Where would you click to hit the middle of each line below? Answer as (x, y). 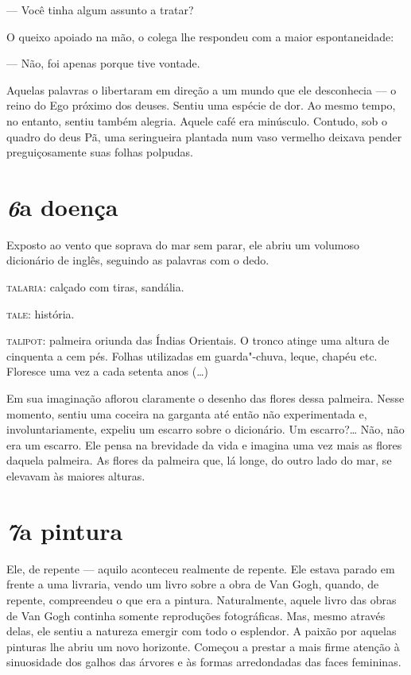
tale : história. (41, 313)
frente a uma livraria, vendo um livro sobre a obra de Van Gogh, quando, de (193, 584)
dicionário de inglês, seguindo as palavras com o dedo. (138, 260)
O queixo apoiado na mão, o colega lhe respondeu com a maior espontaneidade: (200, 36)
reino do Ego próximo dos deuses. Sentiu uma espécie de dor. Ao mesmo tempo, (201, 105)
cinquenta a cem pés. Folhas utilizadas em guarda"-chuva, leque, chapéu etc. (192, 355)
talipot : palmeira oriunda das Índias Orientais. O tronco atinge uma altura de (198, 340)
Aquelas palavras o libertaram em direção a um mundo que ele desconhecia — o (202, 89)
